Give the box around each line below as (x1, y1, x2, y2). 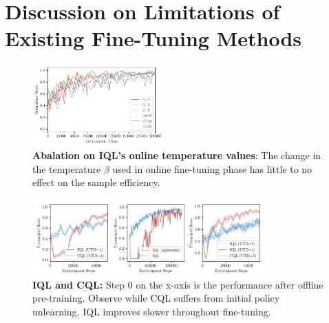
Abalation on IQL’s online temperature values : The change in (32, 148, 321, 163)
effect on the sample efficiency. (32, 175, 160, 189)
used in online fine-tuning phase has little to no (112, 161, 312, 176)
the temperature (32, 161, 101, 176)
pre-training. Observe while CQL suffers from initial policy (32, 291, 280, 305)
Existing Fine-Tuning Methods (5, 24, 302, 52)
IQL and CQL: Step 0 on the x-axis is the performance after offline (32, 277, 323, 291)
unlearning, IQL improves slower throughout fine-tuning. (32, 304, 271, 319)
